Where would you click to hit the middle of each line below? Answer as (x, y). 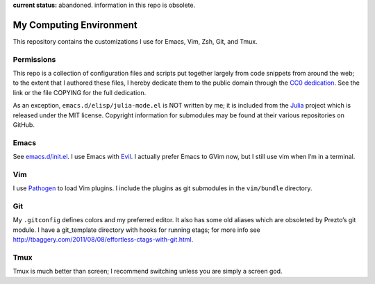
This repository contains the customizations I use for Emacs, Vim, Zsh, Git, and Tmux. (135, 41)
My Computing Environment (75, 25)
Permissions (34, 59)
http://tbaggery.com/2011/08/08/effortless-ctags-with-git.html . (103, 240)
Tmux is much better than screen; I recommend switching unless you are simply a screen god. (148, 272)
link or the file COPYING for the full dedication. (80, 92)
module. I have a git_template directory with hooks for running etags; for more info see (136, 230)
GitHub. (24, 125)
